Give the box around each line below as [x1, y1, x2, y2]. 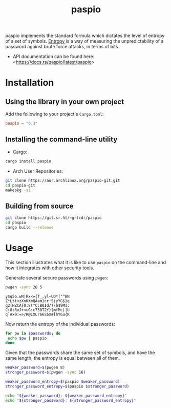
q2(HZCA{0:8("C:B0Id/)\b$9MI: [5, 303, 70, 308]
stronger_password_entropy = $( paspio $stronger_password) [5, 384, 130, 389]
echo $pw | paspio [7, 336, 47, 341]
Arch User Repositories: [12, 168, 63, 174]
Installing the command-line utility [5, 135, 118, 144]
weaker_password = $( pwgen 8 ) [5, 365, 66, 370]
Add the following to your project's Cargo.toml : [5, 111, 104, 117]
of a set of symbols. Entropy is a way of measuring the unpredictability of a [5, 38, 164, 44]
